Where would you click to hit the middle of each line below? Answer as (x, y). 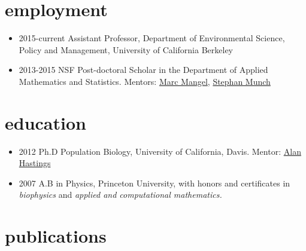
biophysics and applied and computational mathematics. (120, 195)
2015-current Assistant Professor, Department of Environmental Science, (152, 38)
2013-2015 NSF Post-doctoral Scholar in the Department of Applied (143, 70)
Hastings (35, 163)
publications (56, 236)
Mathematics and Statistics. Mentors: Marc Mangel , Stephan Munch (145, 81)
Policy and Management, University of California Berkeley (126, 49)
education (46, 122)
